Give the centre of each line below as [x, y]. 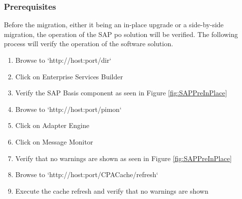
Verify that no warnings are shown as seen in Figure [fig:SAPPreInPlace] [123, 158]
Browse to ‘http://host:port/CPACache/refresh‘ [87, 174]
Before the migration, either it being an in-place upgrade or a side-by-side [114, 25]
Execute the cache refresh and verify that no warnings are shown [112, 190]
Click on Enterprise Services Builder [69, 76]
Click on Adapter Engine [52, 125]
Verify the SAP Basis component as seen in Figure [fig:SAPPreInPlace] [121, 93]
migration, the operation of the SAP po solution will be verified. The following [121, 34]
